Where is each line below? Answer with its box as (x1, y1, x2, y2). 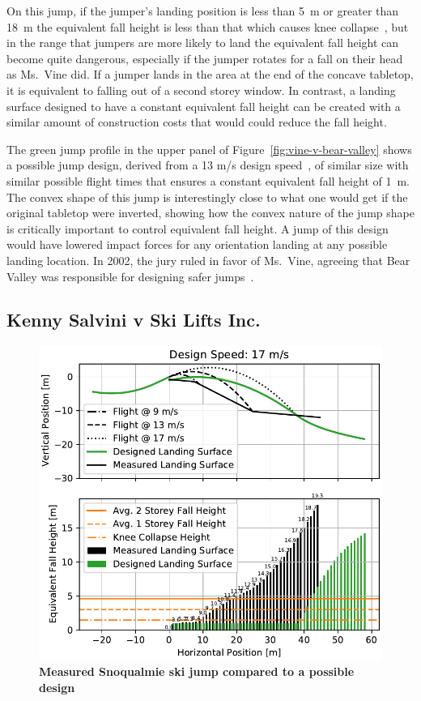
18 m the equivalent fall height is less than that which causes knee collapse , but (6, 18, 409, 35)
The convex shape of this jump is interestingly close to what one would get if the (6, 188, 408, 205)
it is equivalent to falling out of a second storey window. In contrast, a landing (6, 81, 396, 98)
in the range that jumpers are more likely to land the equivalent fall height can (6, 34, 399, 51)
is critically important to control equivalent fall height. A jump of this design (6, 220, 389, 237)
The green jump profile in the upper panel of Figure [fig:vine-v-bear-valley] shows (6, 140, 412, 157)
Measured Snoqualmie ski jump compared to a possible (39, 663, 355, 680)
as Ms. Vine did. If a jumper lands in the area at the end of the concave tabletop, (6, 66, 414, 83)
